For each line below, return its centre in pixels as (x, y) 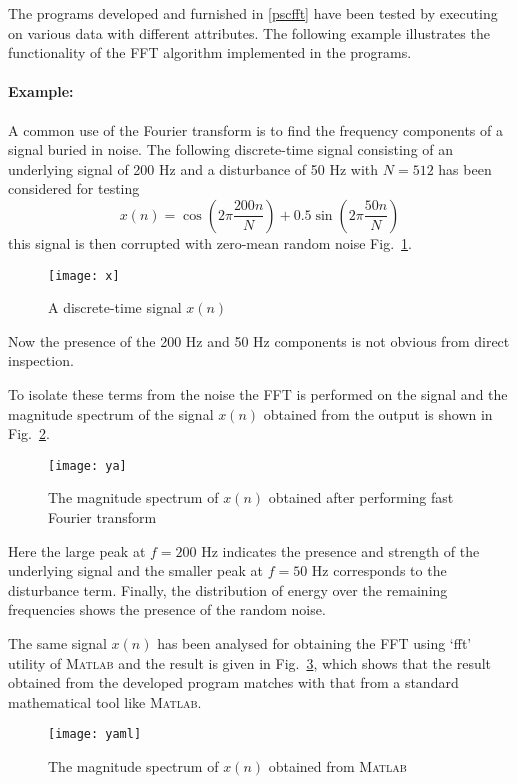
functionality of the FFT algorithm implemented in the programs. (210, 52)
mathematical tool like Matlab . (105, 701)
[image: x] (84, 275)
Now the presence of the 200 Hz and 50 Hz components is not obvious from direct (259, 340)
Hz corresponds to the (379, 570)
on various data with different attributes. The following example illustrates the (249, 32)
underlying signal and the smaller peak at (135, 570)
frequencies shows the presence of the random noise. (167, 609)
